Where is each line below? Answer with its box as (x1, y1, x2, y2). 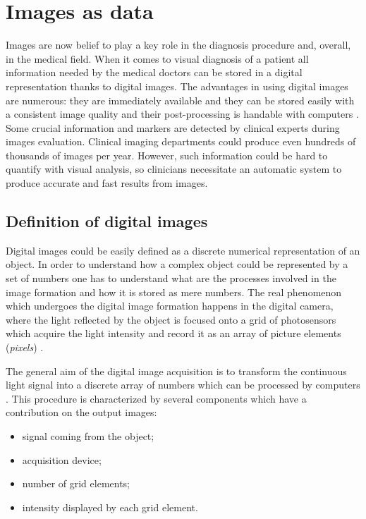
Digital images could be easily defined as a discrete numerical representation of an (6, 243, 360, 257)
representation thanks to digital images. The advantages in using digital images (6, 78, 348, 93)
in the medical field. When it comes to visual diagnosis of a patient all (6, 51, 309, 66)
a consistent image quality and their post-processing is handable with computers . (6, 106, 359, 121)
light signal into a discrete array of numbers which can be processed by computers (6, 377, 360, 392)
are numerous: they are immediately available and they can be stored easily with (6, 92, 355, 107)
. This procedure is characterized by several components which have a (6, 391, 307, 405)
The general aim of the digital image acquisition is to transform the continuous (6, 363, 347, 378)
